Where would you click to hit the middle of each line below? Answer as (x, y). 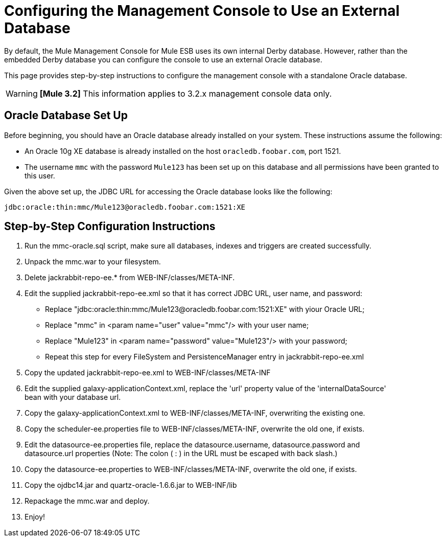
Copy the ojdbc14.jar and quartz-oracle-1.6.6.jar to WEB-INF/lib (131, 485)
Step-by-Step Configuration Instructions (110, 227)
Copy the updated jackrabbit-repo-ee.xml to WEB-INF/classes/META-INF (148, 373)
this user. (40, 175)
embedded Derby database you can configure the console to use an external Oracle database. (163, 59)
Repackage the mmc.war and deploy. (87, 501)
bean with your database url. (73, 397)
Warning (22, 93)
